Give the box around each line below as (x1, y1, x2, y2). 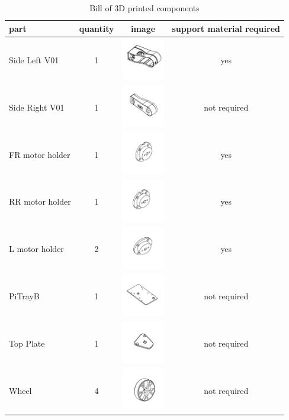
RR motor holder (9, 195, 71, 208)
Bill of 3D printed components (89, 2, 200, 14)
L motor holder (9, 243, 64, 255)
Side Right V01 (9, 101, 65, 113)
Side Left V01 (9, 53, 59, 66)
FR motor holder (9, 148, 70, 160)
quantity (79, 22, 114, 34)
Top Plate (9, 337, 45, 349)
